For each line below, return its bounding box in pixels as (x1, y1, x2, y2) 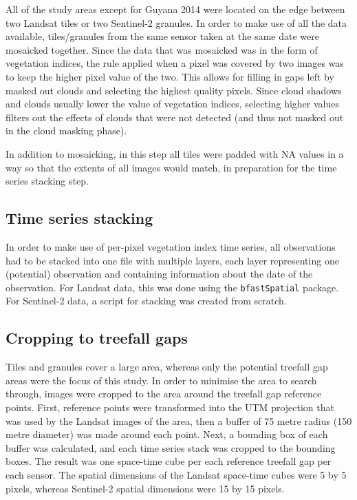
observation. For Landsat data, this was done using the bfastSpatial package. (6, 280, 339, 294)
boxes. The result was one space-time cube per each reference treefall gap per (6, 454, 332, 468)
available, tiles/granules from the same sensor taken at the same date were (6, 29, 319, 43)
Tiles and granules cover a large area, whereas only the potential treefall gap (6, 360, 328, 374)
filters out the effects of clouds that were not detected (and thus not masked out (6, 110, 344, 124)
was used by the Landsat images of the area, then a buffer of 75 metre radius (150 (6, 413, 352, 428)
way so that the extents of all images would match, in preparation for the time (6, 160, 337, 174)
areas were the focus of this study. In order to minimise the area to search (6, 373, 317, 387)
